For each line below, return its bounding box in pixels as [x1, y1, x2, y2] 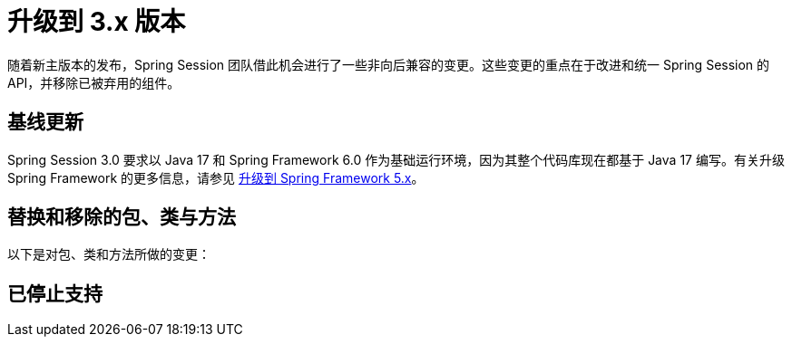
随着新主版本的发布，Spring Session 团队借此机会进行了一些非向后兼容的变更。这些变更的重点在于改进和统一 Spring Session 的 [7, 56, 770, 72]
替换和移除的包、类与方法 [7, 205, 236, 229]
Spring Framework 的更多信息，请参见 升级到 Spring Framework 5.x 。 [7, 169, 425, 186]
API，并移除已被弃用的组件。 [7, 74, 181, 91]
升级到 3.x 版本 [7, 6, 186, 37]
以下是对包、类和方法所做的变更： [7, 246, 210, 263]
